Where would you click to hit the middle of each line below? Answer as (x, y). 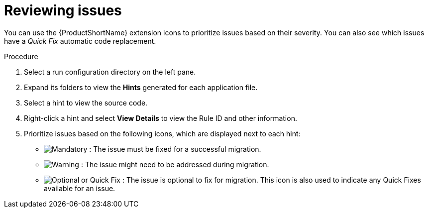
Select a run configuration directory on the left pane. (110, 72)
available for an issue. (80, 188)
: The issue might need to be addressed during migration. (175, 164)
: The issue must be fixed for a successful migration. (175, 149)
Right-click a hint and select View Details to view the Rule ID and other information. (160, 118)
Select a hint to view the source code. (86, 103)
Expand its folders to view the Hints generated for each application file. (141, 87)
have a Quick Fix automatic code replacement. (80, 41)
